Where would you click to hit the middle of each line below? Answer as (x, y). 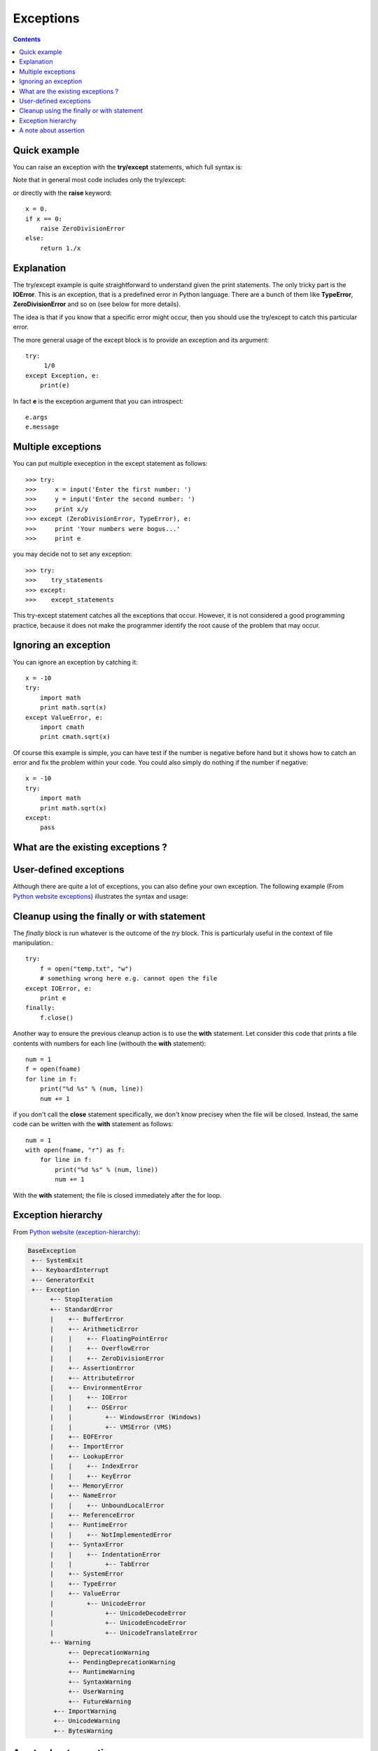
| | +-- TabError (100, 1564)
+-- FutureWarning (100, 1701)
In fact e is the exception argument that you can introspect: (98, 401)
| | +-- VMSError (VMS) (111, 1427)
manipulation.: (33, 943)
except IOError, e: (59, 988)
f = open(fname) (53, 1069)
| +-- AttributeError (93, 1378)
